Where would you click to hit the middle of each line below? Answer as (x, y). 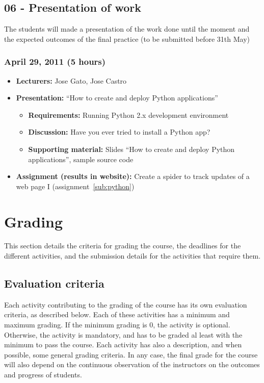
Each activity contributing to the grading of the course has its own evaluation (126, 304)
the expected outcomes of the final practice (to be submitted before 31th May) (127, 39)
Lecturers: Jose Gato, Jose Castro (71, 80)
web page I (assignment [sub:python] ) (75, 186)
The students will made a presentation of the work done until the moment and (127, 29)
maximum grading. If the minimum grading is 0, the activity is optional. (117, 325)
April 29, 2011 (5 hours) (55, 61)
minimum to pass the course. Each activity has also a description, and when (123, 344)
